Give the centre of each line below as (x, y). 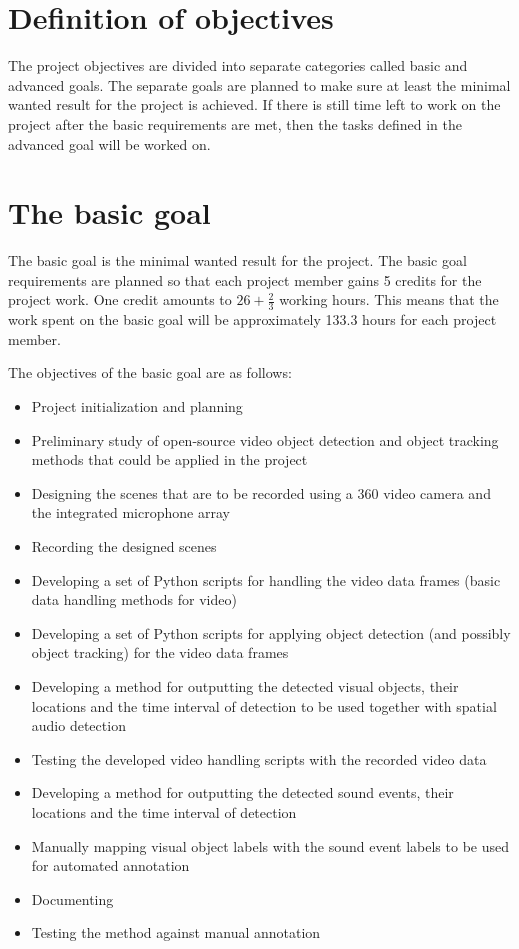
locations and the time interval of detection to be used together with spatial (264, 705)
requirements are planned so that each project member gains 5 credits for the (245, 279)
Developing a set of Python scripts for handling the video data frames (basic (266, 579)
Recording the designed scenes (124, 545)
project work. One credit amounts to (120, 299)
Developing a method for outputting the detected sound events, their (242, 792)
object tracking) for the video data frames (160, 652)
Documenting (72, 898)
